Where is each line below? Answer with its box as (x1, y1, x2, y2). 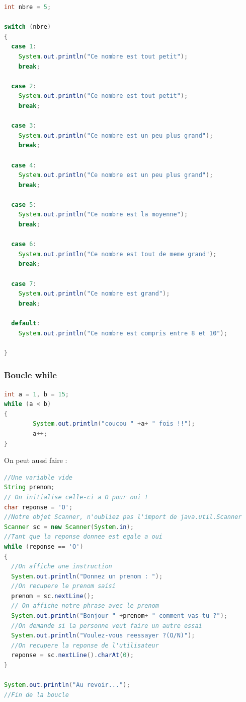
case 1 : (11, 43, 37, 50)
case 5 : (11, 201, 37, 208)
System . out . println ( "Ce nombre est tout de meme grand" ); (18, 250, 217, 258)
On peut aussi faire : (4, 455, 67, 465)
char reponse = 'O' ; (4, 503, 73, 511)
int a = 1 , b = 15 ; (4, 390, 69, 398)
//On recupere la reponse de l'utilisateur (11, 641, 159, 649)
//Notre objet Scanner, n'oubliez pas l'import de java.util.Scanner (4, 513, 242, 521)
